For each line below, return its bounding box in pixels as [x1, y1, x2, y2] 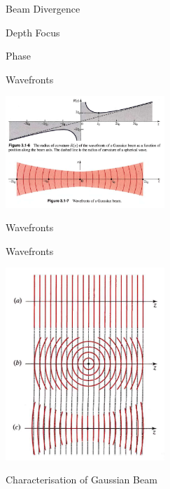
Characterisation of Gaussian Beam [6, 472, 157, 487]
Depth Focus [6, 25, 60, 39]
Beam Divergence [6, 1, 80, 15]
